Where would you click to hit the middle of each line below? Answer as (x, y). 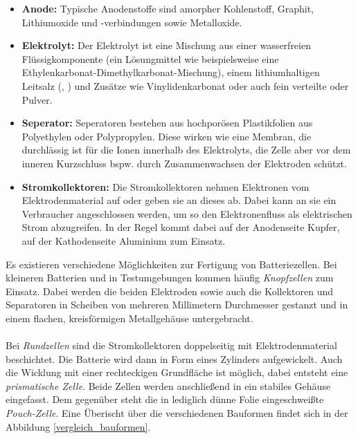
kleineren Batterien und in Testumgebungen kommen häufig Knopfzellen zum (170, 278)
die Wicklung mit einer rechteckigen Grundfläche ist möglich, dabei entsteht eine (177, 372)
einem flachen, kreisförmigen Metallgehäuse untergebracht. (129, 318)
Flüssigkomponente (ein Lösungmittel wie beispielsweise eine (150, 58)
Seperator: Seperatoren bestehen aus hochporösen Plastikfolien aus (167, 123)
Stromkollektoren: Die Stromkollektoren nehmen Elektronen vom (165, 186)
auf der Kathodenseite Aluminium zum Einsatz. (124, 240)
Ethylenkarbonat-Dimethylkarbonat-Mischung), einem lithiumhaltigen (171, 72)
